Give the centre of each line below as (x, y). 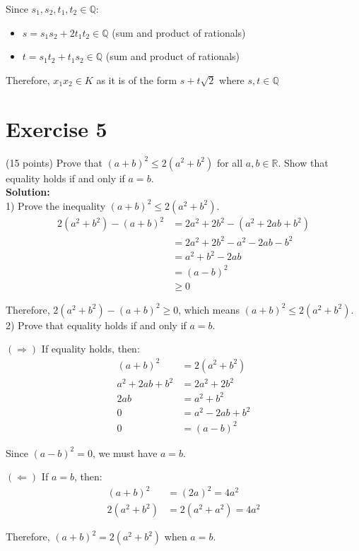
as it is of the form (137, 79)
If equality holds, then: (90, 349)
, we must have (125, 452)
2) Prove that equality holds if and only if (96, 325)
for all (230, 162)
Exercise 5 (57, 128)
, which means (209, 309)
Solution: (28, 192)
